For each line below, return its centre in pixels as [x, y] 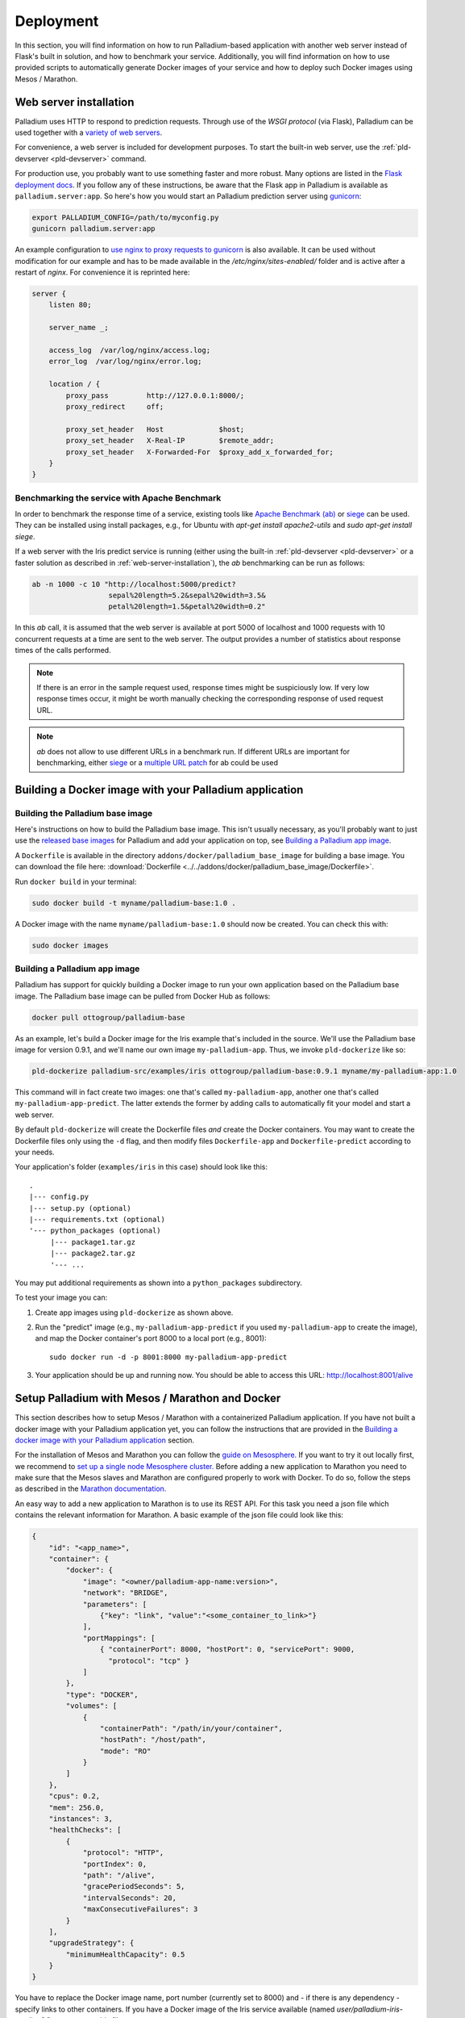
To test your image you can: [61, 1298]
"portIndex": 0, [115, 1864]
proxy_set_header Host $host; [155, 429]
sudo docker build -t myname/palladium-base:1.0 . [134, 903]
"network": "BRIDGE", [125, 1593]
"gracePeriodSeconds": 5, [134, 1886]
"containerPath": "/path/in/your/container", [191, 1728]
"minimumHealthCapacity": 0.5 [125, 1954]
